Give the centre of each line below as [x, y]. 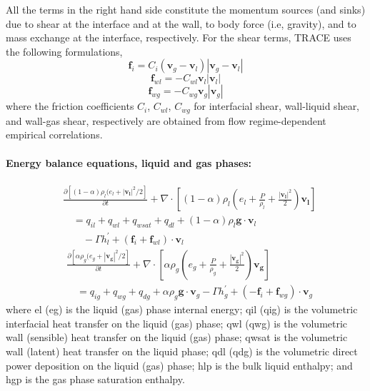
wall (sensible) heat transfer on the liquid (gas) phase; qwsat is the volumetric [177, 337]
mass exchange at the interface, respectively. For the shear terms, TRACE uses [179, 37]
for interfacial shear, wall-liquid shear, [277, 106]
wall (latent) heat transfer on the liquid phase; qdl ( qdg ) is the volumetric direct [182, 351]
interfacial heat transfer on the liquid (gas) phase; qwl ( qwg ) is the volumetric [177, 323]
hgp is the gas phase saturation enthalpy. [95, 379]
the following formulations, [64, 51]
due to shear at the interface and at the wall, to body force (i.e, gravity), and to [181, 23]
